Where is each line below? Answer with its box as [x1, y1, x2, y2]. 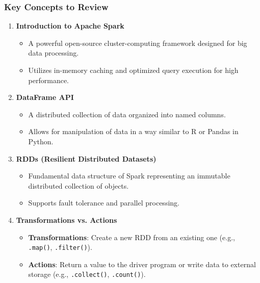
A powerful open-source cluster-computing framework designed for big [28, 37, 247, 48]
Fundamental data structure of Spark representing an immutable [28, 170, 230, 181]
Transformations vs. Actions [16, 214, 117, 225]
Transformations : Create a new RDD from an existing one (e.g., [28, 231, 235, 242]
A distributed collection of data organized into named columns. [28, 109, 226, 119]
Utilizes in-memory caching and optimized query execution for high [28, 65, 239, 75]
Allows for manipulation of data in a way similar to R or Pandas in [28, 126, 239, 137]
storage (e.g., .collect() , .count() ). [28, 269, 146, 279]
